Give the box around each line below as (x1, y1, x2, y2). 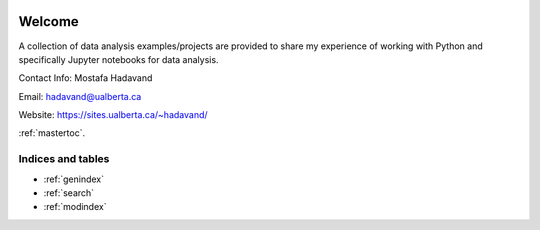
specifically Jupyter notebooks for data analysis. (18, 53, 219, 65)
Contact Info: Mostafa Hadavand (18, 72, 153, 84)
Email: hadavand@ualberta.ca (18, 90, 142, 102)
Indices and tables (18, 152, 110, 166)
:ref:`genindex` (43, 173, 105, 185)
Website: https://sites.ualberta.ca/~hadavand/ (18, 109, 209, 121)
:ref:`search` (43, 187, 95, 199)
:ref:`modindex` (43, 201, 107, 213)
